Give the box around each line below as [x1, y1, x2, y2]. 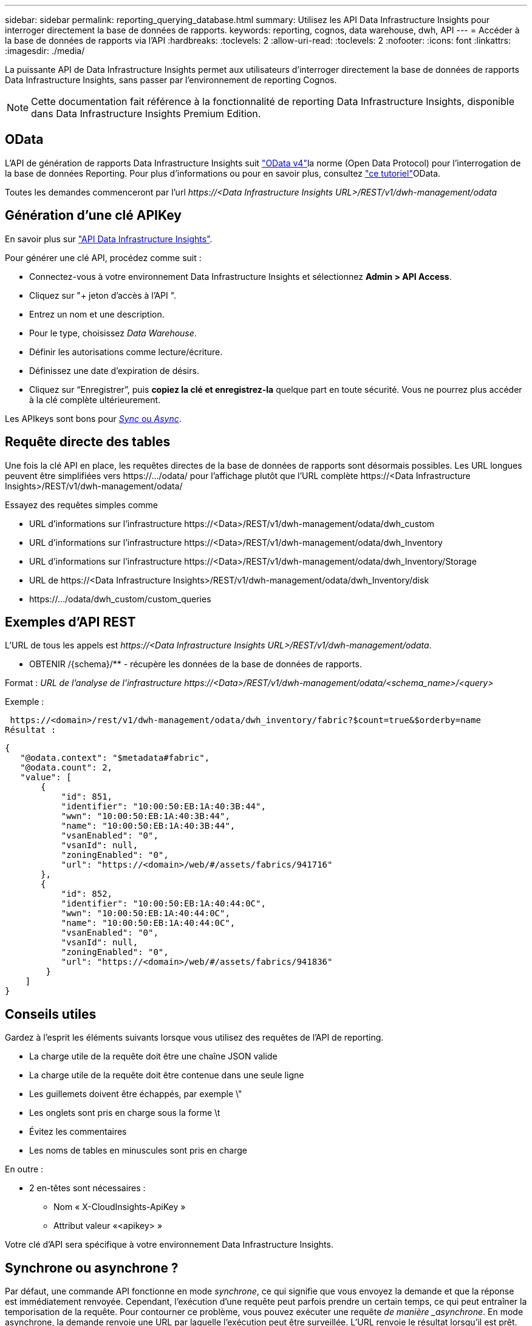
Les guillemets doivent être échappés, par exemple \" [29, 1089, 242, 1100]
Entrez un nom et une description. [29, 308, 165, 319]
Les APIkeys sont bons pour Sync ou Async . [5, 413, 182, 424]
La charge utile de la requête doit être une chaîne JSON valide [29, 1051, 278, 1062]
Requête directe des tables [5, 434, 171, 450]
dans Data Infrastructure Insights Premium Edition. [31, 107, 261, 120]
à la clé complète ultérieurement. [29, 394, 161, 405]
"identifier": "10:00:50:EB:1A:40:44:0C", [61, 899, 266, 909]
